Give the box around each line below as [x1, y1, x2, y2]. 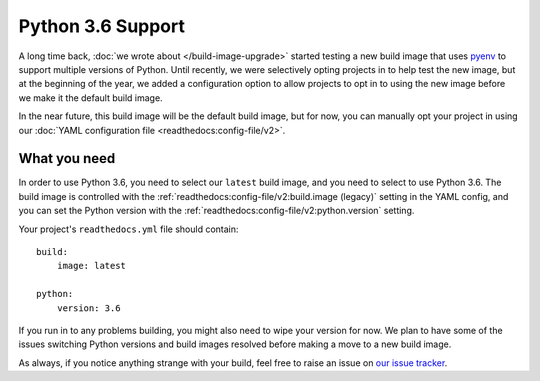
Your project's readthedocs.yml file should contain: [18, 223, 239, 235]
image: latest [56, 260, 127, 272]
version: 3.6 [56, 302, 121, 314]
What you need [18, 150, 116, 167]
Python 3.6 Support [18, 15, 185, 37]
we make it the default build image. [18, 91, 164, 104]
